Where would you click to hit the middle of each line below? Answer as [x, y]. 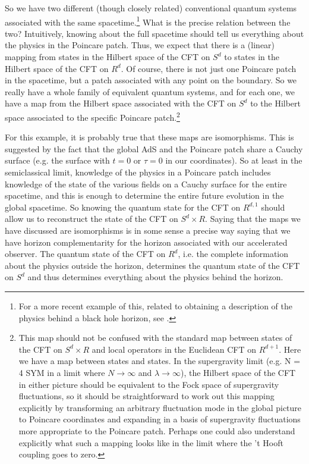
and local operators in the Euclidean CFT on [174, 349]
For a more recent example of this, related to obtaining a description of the [156, 305]
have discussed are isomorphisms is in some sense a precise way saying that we [148, 230]
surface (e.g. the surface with [57, 160]
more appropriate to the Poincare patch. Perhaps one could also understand [157, 430]
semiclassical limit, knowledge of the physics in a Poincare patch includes [138, 172]
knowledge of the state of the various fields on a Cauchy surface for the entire [146, 184]
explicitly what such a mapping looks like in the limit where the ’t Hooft [151, 442]
